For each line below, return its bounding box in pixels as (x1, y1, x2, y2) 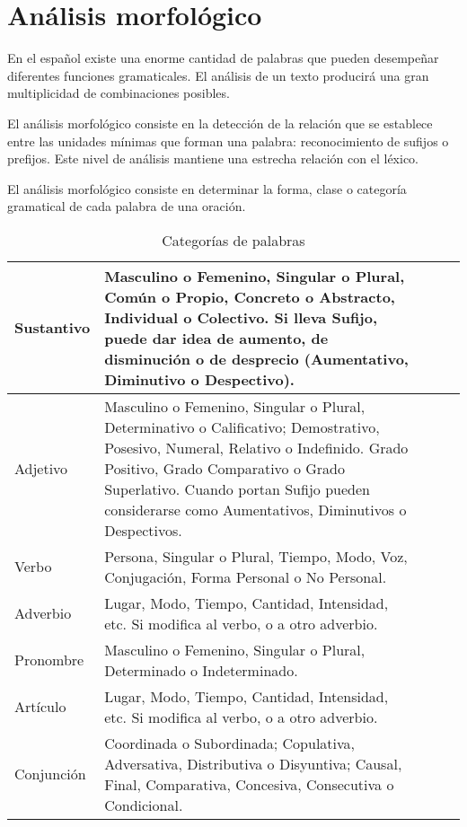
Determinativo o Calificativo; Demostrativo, (104, 416, 380, 437)
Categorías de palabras (162, 229, 305, 251)
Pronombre (14, 649, 84, 671)
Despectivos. (104, 519, 182, 541)
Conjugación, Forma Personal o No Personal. (104, 566, 387, 587)
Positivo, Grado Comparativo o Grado (104, 457, 345, 479)
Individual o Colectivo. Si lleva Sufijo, (104, 306, 378, 328)
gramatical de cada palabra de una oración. (7, 197, 246, 216)
